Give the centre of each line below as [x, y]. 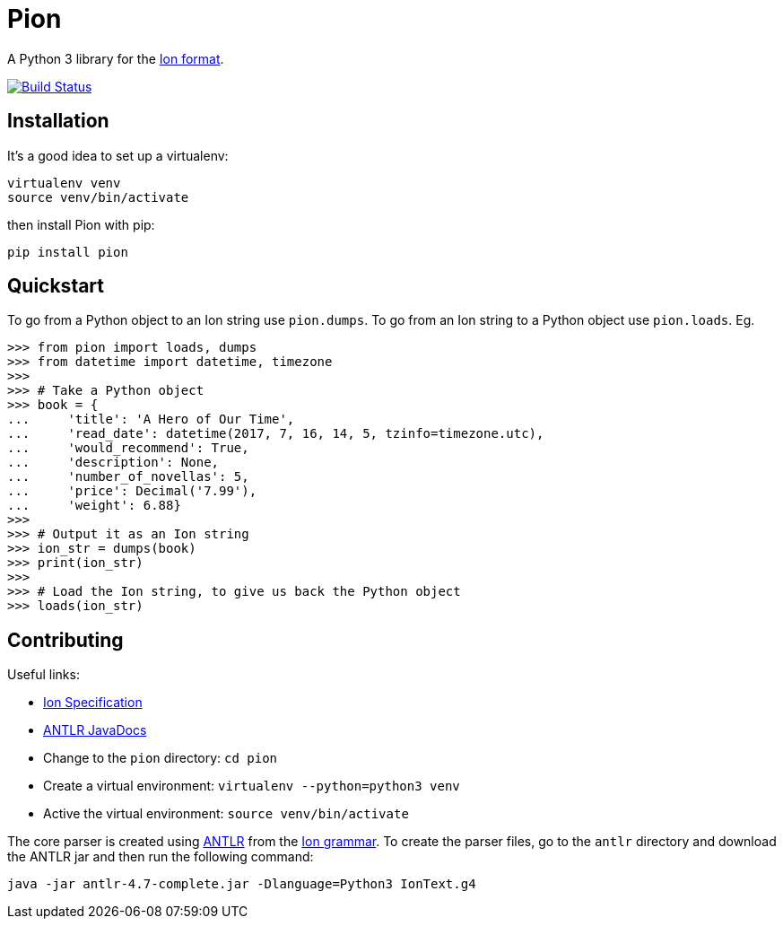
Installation [58, 121]
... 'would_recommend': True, [128, 448]
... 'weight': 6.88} [94, 506]
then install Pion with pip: [81, 224]
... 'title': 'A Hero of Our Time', [151, 419]
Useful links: [43, 675]
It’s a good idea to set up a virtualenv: [118, 155]
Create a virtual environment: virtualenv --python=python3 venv [252, 786]
